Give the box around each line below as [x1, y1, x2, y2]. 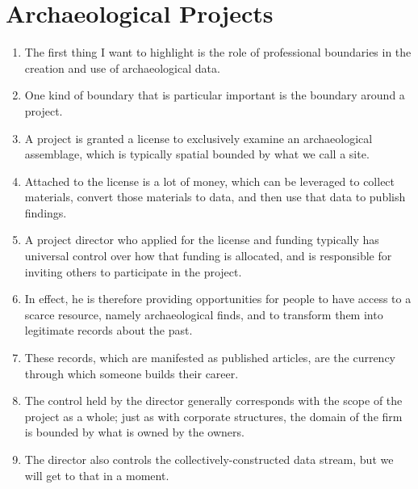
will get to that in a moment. [24, 466, 169, 483]
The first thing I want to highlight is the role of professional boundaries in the [24, 44, 412, 61]
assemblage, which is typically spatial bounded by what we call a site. [24, 145, 370, 162]
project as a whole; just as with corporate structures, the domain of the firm [24, 407, 403, 424]
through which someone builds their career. [24, 365, 239, 382]
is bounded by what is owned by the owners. [24, 424, 245, 441]
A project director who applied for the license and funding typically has [24, 231, 379, 248]
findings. [24, 204, 67, 221]
